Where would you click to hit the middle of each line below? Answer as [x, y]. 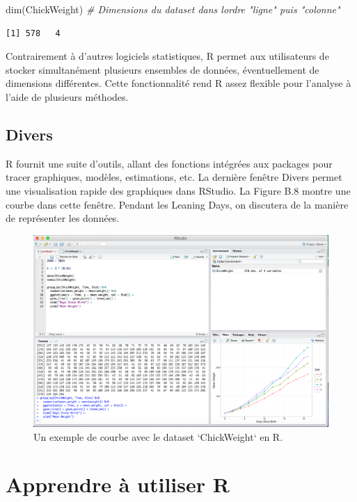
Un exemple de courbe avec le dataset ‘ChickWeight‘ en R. [158, 436]
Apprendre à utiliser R [118, 484]
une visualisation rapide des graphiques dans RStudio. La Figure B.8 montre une [178, 190]
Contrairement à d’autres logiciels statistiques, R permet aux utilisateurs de [167, 56]
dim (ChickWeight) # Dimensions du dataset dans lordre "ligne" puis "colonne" [173, 9]
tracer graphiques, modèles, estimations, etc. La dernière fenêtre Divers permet [174, 177]
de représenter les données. [63, 218]
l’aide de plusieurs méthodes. [67, 96]
